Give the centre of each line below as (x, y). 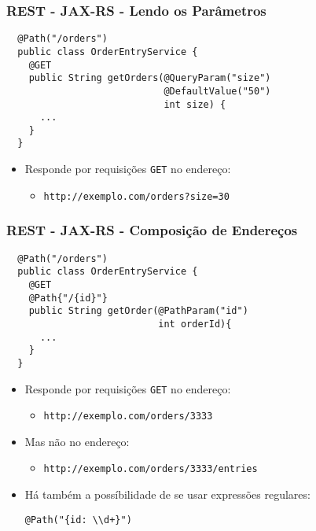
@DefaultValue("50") (217, 91)
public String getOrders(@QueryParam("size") (150, 78)
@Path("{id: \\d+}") (78, 520)
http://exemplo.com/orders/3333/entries (151, 469)
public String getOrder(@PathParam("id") (138, 311)
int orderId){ (195, 324)
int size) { (195, 104)
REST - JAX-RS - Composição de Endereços (152, 230)
